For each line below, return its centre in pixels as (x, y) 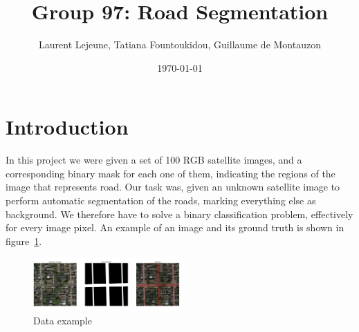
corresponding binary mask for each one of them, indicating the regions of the (171, 173)
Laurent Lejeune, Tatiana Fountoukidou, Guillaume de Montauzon (180, 45)
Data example (63, 320)
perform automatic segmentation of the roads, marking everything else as (161, 201)
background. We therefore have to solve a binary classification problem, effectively (179, 214)
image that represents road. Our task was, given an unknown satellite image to (173, 187)
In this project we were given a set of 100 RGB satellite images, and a (154, 160)
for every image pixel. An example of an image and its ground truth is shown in (175, 227)
